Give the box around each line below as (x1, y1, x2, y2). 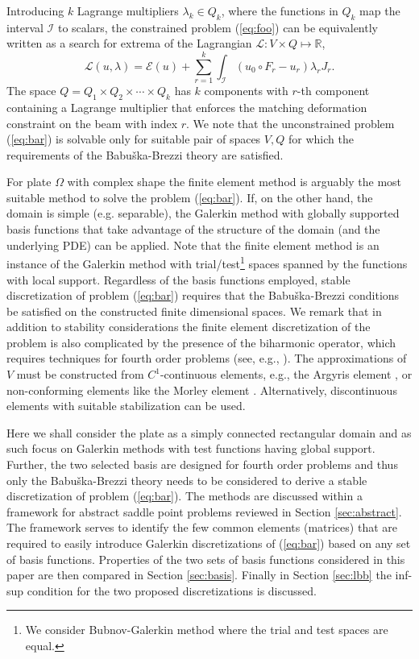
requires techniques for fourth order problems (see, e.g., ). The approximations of (6, 350, 407, 367)
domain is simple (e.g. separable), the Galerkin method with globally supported (6, 205, 400, 222)
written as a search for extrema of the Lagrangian (6, 35, 252, 52)
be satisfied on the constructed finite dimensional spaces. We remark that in (6, 302, 382, 319)
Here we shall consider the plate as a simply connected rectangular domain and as (6, 424, 412, 441)
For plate (6, 173, 52, 190)
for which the (288, 131, 354, 147)
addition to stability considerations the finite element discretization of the (6, 318, 371, 335)
